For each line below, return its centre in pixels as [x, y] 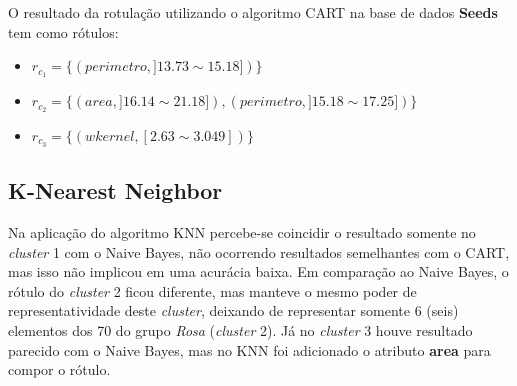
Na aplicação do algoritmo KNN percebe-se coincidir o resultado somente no [242, 231]
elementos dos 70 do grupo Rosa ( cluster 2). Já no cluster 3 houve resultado [240, 329]
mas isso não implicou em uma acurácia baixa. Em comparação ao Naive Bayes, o [258, 271]
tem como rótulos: [63, 31]
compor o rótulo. [59, 369]
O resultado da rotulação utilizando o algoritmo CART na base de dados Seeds [253, 12]
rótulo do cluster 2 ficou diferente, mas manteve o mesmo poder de [212, 290]
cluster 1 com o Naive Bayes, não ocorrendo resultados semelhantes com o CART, [259, 251]
